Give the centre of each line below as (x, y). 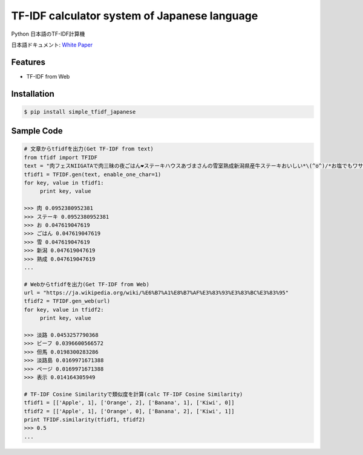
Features (28, 62)
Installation (33, 94)
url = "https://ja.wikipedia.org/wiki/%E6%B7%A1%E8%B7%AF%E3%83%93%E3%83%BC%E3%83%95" (156, 293)
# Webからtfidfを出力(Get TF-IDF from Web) (87, 284)
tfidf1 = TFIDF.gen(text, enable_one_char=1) (93, 174)
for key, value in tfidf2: (64, 309)
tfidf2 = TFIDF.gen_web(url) (67, 301)
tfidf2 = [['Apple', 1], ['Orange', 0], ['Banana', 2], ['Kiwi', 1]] (129, 411)
